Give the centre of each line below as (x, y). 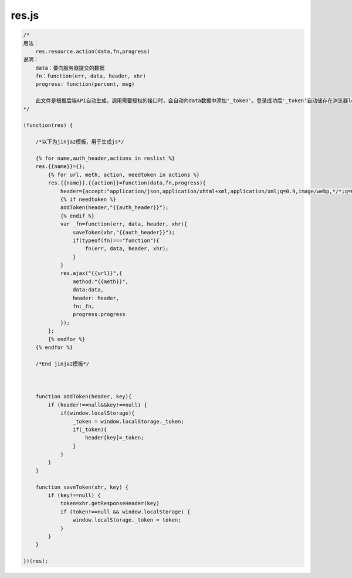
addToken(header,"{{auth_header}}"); (114, 208)
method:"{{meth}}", (101, 281)
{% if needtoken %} (88, 199)
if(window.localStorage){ (97, 413)
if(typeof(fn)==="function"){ (116, 240)
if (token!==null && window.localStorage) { (125, 512)
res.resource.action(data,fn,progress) (93, 51)
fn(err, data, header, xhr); (127, 249)
